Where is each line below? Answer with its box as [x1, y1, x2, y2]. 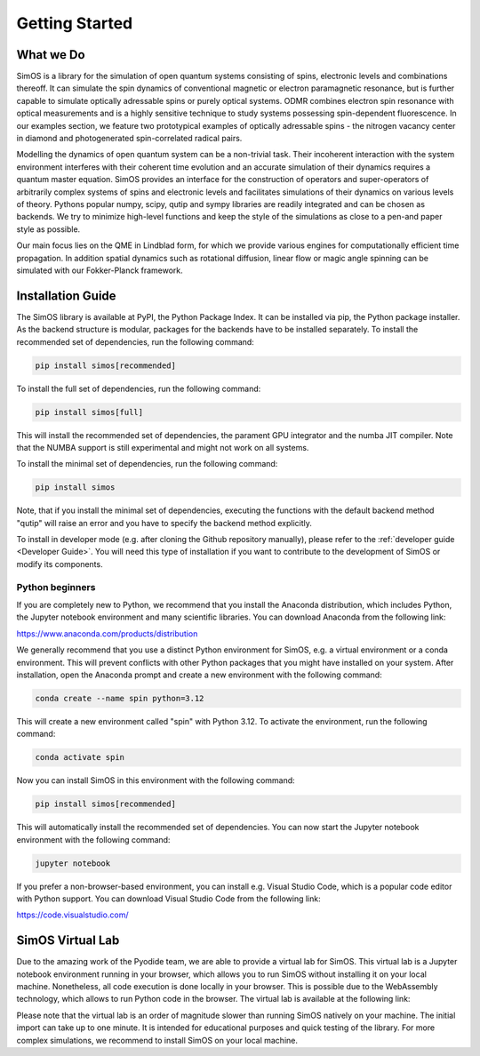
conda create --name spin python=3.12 [35, 693, 204, 703]
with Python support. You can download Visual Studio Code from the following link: [16, 893, 321, 904]
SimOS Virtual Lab [16, 933, 120, 948]
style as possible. [16, 223, 81, 235]
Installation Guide [16, 288, 116, 303]
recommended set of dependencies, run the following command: [16, 336, 255, 347]
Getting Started [16, 13, 133, 33]
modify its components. [16, 558, 103, 569]
